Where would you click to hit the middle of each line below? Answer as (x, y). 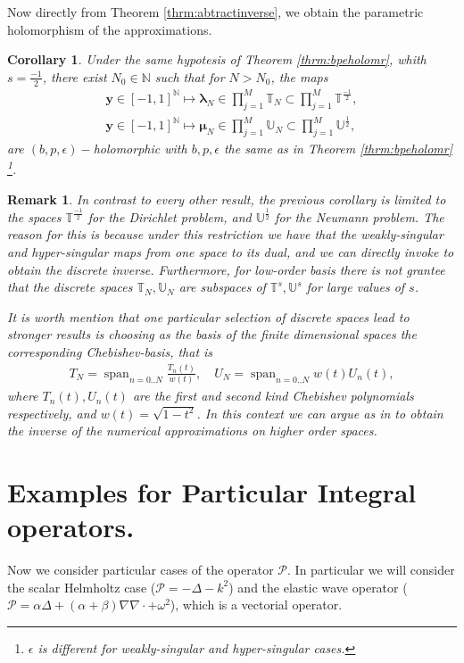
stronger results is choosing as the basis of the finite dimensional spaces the (212, 334)
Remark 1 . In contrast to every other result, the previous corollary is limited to (227, 199)
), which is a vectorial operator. (256, 605)
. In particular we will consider (371, 570)
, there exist (75, 76)
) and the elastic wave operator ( (318, 587)
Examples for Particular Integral (212, 492)
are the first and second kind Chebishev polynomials (273, 396)
